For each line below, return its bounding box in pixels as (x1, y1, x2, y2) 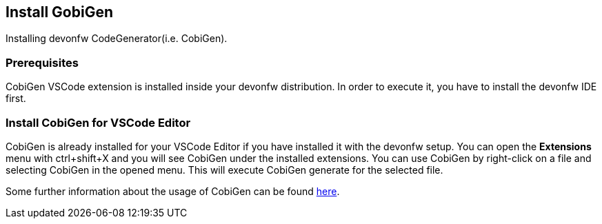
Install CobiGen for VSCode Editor (6, 115, 191, 130)
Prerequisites (6, 55, 79, 70)
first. (6, 92, 26, 105)
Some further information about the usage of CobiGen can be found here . (6, 185, 340, 197)
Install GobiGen (6, 3, 113, 21)
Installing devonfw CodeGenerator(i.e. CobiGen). (6, 32, 228, 45)
